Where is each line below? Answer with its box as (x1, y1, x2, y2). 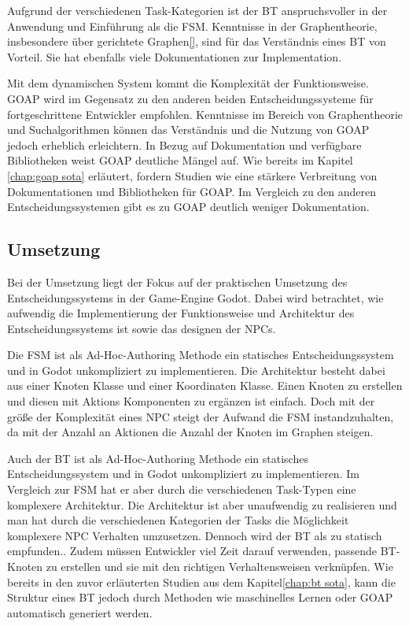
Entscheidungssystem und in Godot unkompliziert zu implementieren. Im (7, 465, 359, 482)
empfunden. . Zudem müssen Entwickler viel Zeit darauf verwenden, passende (7, 543, 378, 559)
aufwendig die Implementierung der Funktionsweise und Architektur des (7, 305, 355, 321)
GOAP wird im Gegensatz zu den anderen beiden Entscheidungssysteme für (7, 90, 374, 106)
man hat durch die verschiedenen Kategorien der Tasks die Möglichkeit (7, 512, 349, 528)
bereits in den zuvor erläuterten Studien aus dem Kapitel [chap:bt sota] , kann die (7, 573, 396, 590)
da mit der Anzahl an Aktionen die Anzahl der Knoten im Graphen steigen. (7, 424, 374, 440)
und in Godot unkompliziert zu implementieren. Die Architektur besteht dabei (7, 361, 385, 378)
